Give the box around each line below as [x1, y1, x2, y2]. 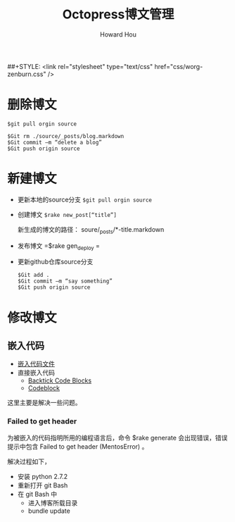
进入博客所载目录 [27, 498, 78, 507]
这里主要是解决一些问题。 [7, 399, 82, 407]
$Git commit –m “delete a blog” [7, 139, 102, 146]
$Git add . [17, 272, 50, 279]
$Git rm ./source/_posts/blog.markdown [7, 132, 125, 139]
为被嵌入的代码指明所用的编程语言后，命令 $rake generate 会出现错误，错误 [7, 433, 228, 442]
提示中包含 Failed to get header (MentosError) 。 [7, 442, 148, 451]
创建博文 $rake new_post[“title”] [17, 210, 118, 218]
